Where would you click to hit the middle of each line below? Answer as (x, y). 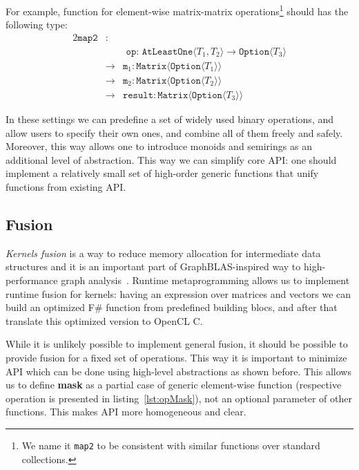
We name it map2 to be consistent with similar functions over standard (171, 445)
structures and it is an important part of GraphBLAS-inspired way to (153, 266)
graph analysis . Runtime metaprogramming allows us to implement (205, 280)
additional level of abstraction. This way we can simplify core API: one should (171, 159)
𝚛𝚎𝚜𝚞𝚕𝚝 (138, 95)
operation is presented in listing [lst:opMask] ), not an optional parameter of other (179, 398)
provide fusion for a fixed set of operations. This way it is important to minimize (176, 357)
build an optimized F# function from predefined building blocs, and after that (172, 307)
